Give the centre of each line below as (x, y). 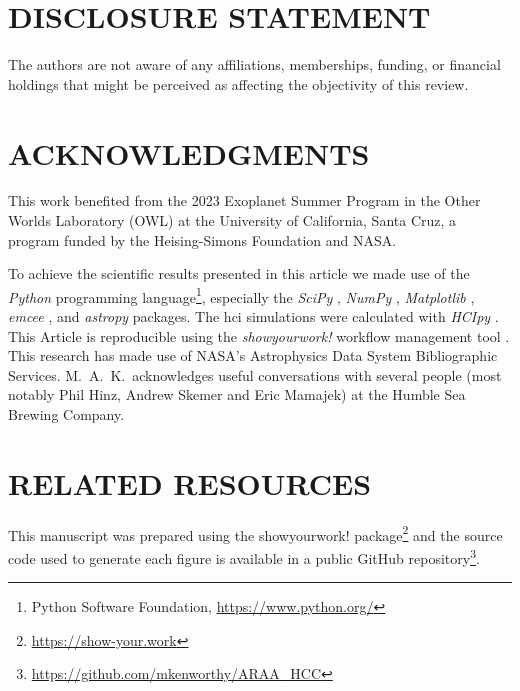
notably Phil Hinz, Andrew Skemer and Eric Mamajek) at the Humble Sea (237, 394)
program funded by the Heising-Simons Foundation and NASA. (202, 239)
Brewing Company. (66, 414)
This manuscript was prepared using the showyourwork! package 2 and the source (255, 533)
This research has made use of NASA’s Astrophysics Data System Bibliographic (253, 355)
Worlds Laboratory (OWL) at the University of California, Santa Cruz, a (232, 220)
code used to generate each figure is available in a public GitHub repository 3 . (244, 556)
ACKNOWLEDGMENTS (189, 152)
